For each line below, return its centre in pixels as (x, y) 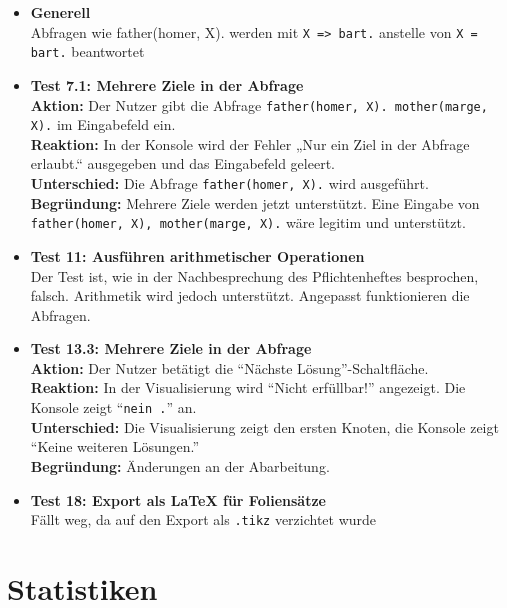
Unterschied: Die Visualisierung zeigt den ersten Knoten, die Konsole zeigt (264, 426)
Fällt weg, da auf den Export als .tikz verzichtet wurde (203, 519)
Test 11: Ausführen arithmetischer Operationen (197, 255)
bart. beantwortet (87, 51)
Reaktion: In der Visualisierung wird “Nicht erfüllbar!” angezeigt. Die (248, 387)
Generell (60, 12)
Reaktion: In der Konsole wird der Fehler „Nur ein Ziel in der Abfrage (250, 143)
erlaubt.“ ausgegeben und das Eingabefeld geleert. (182, 163)
